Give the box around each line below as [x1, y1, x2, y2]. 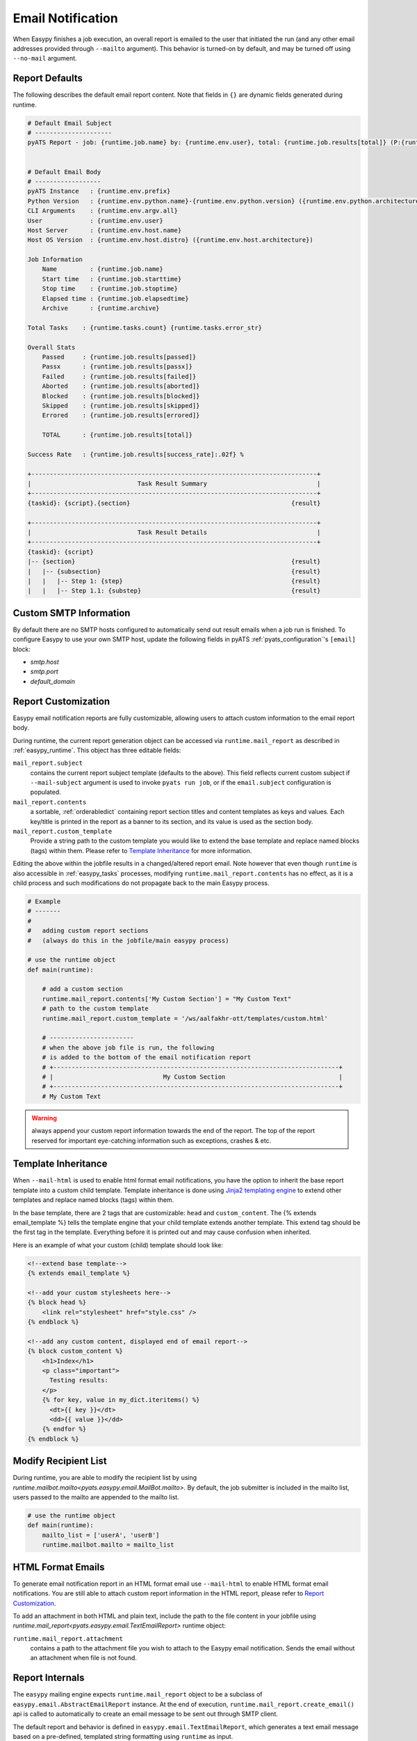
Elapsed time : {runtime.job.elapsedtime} [42, 295, 189, 302]
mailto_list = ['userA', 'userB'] [42, 1531, 160, 1539]
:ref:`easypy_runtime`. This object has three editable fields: [13, 746, 181, 754]
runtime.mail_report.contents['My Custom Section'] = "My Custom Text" [42, 994, 292, 1003]
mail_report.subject [13, 759, 83, 767]
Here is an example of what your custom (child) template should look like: [13, 1240, 224, 1249]
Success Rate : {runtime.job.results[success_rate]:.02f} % [27, 450, 244, 458]
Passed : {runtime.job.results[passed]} [42, 352, 197, 361]
